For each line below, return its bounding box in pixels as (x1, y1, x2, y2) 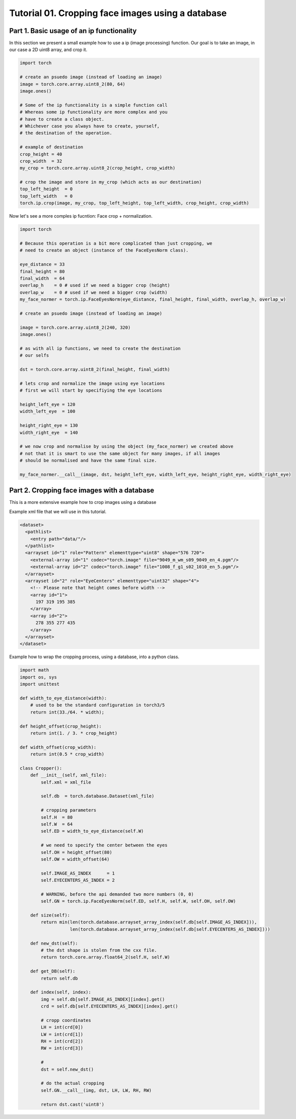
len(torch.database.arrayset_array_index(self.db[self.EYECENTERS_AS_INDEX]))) (69, 926, 270, 932)
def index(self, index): (30, 989, 91, 995)
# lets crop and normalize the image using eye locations (19, 380, 165, 386)
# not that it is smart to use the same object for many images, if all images (19, 450, 220, 456)
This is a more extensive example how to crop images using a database (9, 499, 156, 505)
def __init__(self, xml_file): (30, 772, 107, 778)
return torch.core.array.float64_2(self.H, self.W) (40, 954, 170, 960)
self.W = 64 (40, 821, 73, 827)
